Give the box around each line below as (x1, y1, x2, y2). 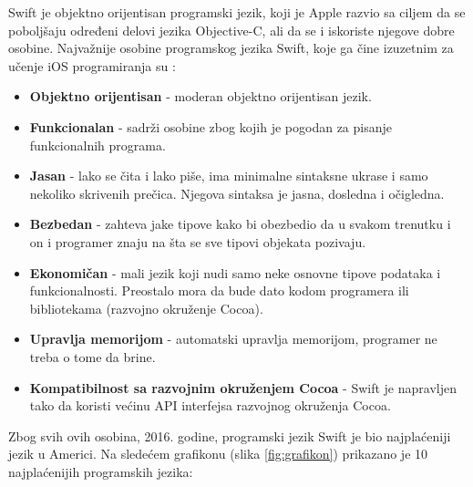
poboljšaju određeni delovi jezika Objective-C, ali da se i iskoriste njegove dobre (8, 20, 455, 39)
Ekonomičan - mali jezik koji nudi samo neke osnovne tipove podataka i (29, 263, 441, 282)
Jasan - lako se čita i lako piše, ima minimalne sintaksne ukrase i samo (29, 166, 428, 185)
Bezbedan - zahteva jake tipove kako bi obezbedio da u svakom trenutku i (29, 214, 451, 233)
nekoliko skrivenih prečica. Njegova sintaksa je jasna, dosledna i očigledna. (29, 183, 445, 202)
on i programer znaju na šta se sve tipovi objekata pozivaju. (29, 232, 366, 251)
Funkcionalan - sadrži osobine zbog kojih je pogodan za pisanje (29, 117, 392, 136)
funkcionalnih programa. (29, 135, 166, 154)
